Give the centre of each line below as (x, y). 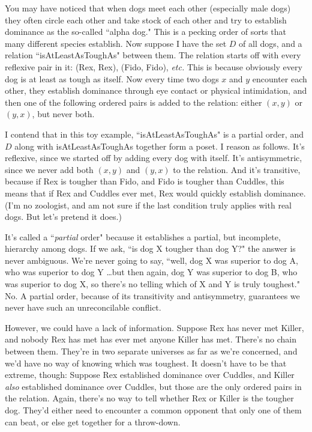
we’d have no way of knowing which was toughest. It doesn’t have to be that (146, 363)
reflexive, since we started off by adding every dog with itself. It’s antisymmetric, (154, 158)
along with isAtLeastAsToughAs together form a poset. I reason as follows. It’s (160, 146)
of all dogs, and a (271, 43)
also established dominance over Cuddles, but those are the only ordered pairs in (153, 386)
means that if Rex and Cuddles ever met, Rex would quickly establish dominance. (155, 193)
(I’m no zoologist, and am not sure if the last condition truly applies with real (148, 205)
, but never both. (63, 114)
